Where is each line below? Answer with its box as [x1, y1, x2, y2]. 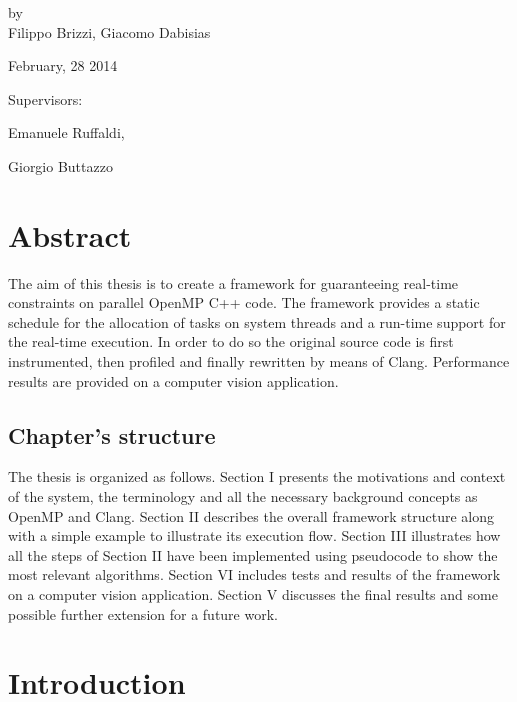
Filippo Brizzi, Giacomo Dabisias [8, 21, 211, 42]
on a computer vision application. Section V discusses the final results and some [8, 584, 498, 605]
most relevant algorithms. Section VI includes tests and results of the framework [8, 564, 501, 585]
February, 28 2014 [8, 55, 118, 76]
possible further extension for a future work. [8, 603, 278, 624]
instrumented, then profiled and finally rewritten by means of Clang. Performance [8, 351, 510, 372]
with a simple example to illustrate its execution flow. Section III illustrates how [8, 525, 501, 546]
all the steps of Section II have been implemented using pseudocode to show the [8, 544, 498, 565]
